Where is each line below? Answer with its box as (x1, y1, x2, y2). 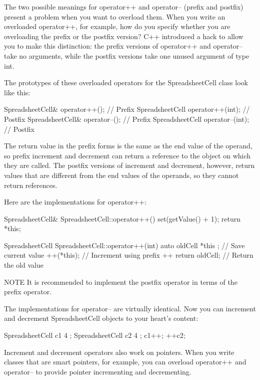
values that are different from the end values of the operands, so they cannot (4, 169, 239, 180)
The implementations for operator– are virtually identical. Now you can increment (4, 303, 256, 313)
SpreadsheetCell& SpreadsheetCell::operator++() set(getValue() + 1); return (4, 213, 241, 224)
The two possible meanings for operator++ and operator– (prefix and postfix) (4, 2, 243, 12)
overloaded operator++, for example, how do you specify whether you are (4, 21, 230, 32)
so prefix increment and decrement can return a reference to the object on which (4, 150, 251, 160)
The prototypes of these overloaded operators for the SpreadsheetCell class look (4, 77, 248, 88)
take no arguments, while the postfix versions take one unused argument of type (4, 50, 249, 61)
